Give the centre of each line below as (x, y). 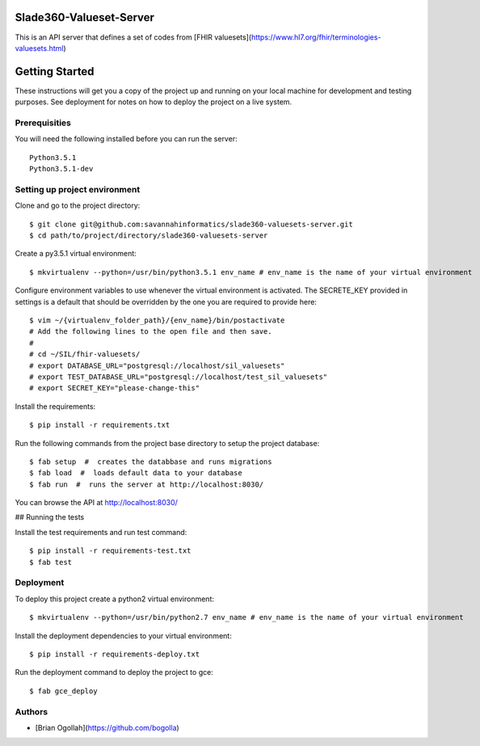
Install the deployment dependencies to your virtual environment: (123, 635)
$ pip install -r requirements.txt (100, 425)
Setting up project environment (78, 189)
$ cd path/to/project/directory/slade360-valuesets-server (149, 236)
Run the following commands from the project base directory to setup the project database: (167, 443)
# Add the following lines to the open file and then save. (151, 332)
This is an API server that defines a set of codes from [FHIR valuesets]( (133, 37)
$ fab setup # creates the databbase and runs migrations (151, 462)
